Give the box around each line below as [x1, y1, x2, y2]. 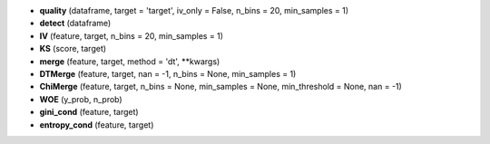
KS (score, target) [39, 43, 107, 54]
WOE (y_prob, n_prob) [39, 93, 122, 104]
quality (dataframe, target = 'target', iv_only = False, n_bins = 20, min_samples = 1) [39, 5, 349, 15]
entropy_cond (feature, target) [39, 119, 154, 130]
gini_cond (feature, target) [39, 107, 140, 118]
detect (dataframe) [39, 18, 112, 29]
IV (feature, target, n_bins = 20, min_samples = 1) [39, 30, 224, 41]
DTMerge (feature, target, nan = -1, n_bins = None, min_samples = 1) [39, 68, 297, 79]
